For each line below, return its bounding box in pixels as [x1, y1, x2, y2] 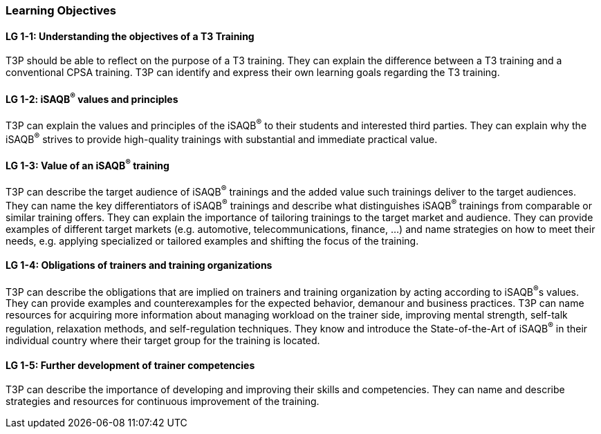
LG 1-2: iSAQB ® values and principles [6, 91, 178, 105]
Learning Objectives [6, 3, 117, 17]
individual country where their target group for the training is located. [6, 334, 320, 347]
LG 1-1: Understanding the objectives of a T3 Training [6, 30, 255, 42]
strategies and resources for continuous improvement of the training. [6, 395, 320, 408]
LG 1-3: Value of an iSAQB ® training [6, 158, 169, 171]
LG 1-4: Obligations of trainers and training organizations [6, 259, 272, 272]
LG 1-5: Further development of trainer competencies [6, 359, 255, 371]
